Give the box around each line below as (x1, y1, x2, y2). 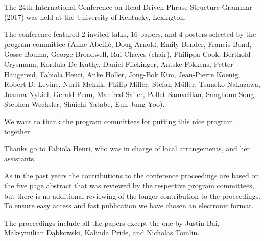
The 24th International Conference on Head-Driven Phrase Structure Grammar (4, 2, 252, 12)
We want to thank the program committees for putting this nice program (4, 115, 233, 126)
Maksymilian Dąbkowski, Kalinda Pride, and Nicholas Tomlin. (4, 227, 200, 238)
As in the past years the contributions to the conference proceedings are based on (4, 170, 259, 181)
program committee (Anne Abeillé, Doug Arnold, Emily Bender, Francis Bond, (4, 38, 252, 49)
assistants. (4, 153, 36, 163)
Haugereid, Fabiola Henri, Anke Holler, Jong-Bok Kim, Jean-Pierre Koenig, (4, 68, 241, 79)
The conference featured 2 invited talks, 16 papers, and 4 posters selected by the (4, 29, 256, 39)
